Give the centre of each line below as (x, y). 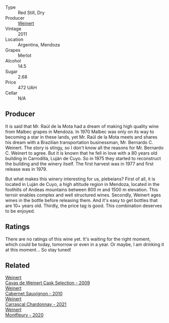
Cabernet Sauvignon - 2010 (34, 294)
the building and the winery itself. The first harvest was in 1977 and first (79, 164)
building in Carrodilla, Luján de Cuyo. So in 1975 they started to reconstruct (83, 158)
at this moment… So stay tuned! (38, 249)
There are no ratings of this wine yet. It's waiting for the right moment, (78, 239)
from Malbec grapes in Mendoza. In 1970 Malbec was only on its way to (80, 132)
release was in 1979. (26, 169)
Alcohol (13, 61)
